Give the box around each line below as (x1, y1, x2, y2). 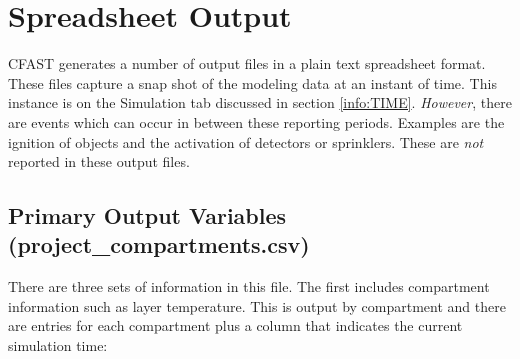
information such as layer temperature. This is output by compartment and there (8, 295, 506, 316)
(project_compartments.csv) (8, 229, 310, 260)
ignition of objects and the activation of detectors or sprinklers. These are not (8, 131, 484, 152)
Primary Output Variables (8, 200, 287, 231)
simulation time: (8, 335, 108, 356)
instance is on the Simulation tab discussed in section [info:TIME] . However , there (8, 92, 512, 113)
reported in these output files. (8, 151, 190, 172)
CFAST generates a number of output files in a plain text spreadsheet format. (8, 53, 486, 74)
